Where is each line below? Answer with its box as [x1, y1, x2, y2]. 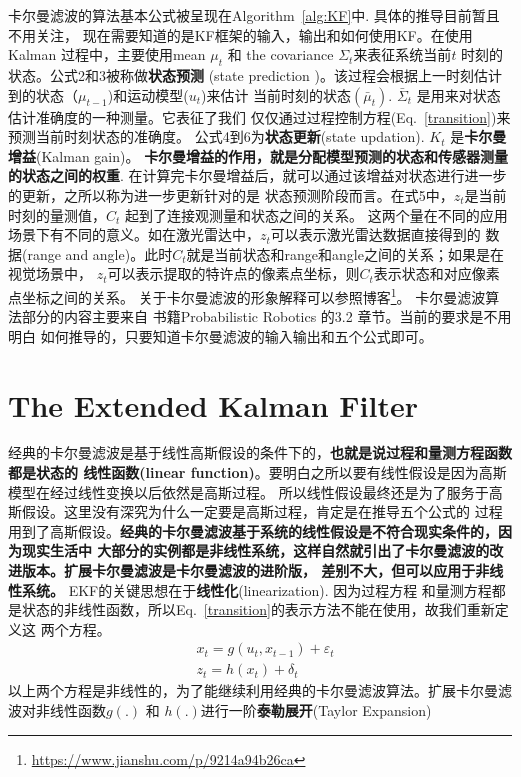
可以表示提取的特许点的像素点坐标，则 [107, 263, 360, 284]
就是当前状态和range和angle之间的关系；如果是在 [186, 243, 504, 264]
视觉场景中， [8, 263, 92, 284]
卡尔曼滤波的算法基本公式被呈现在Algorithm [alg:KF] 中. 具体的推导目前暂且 [8, 5, 500, 25]
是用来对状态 [416, 84, 501, 105]
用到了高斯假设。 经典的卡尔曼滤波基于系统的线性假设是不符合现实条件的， [8, 520, 498, 541]
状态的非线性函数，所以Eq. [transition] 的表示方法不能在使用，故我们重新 [21, 599, 495, 620]
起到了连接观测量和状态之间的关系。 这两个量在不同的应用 [125, 204, 508, 225]
